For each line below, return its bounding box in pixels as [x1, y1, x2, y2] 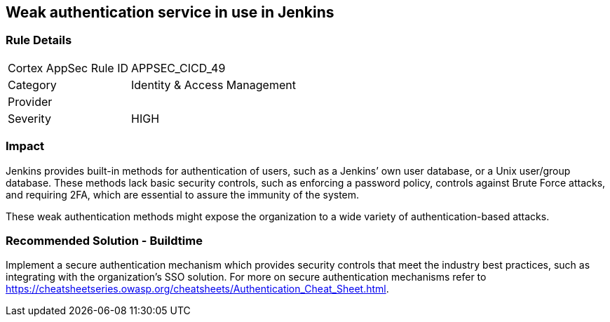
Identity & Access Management [131, 77, 296, 92]
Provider [8, 94, 53, 109]
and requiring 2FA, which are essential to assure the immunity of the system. [6, 188, 360, 201]
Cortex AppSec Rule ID [8, 60, 129, 75]
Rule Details [6, 33, 72, 48]
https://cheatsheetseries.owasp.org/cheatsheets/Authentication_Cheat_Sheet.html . [6, 283, 389, 295]
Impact [6, 139, 45, 154]
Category [8, 77, 57, 92]
